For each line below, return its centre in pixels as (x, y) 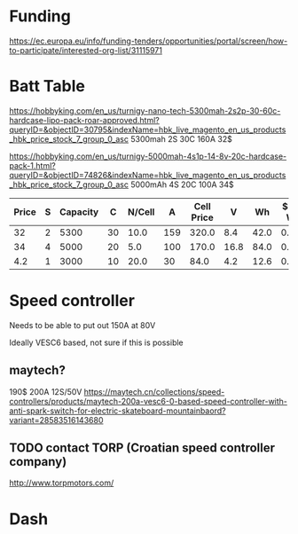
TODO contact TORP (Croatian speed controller (142, 448)
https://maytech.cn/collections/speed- (154, 391)
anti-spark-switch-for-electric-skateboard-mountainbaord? (118, 411)
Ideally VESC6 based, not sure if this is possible (96, 342)
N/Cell (141, 212)
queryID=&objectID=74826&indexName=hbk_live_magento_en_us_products (148, 175)
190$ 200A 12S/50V (46, 391)
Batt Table (47, 86)
